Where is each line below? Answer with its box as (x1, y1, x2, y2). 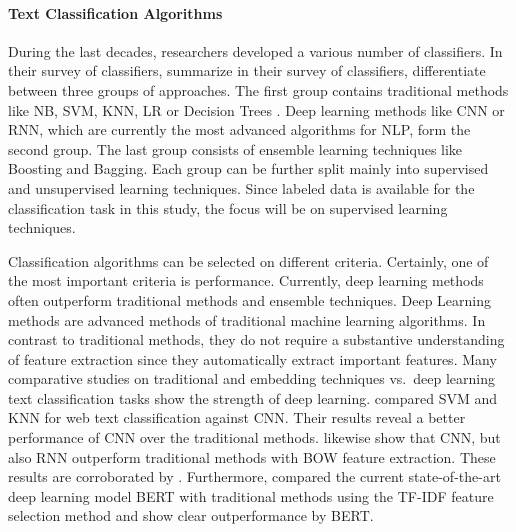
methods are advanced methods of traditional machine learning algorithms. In (8, 309, 486, 330)
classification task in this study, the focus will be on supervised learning (8, 197, 448, 218)
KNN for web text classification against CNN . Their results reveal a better (8, 407, 466, 428)
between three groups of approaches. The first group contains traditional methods (8, 79, 509, 100)
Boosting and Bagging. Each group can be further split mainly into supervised (8, 158, 489, 179)
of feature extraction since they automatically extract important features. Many (8, 348, 497, 369)
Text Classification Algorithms (8, 2, 223, 23)
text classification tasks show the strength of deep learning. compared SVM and (8, 387, 498, 408)
